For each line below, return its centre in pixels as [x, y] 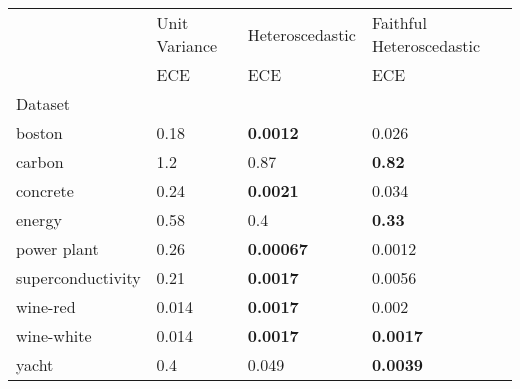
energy [39, 219]
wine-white [54, 335]
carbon [40, 161]
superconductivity [78, 277]
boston [39, 132]
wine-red [46, 306]
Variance [187, 45]
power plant [57, 248]
